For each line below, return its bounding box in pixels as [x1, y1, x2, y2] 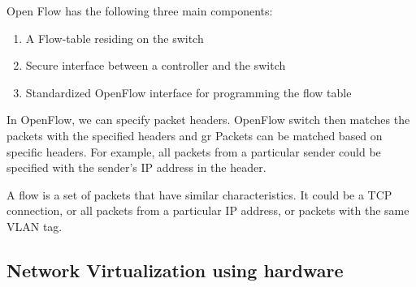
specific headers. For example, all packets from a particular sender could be [6, 143, 381, 160]
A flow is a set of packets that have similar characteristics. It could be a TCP [6, 186, 392, 203]
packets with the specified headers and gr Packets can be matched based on [6, 126, 383, 143]
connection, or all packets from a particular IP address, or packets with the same [6, 202, 409, 219]
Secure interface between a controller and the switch [25, 57, 286, 74]
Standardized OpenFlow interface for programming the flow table [25, 84, 352, 101]
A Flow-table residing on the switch [25, 29, 204, 46]
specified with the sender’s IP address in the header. [6, 159, 266, 176]
